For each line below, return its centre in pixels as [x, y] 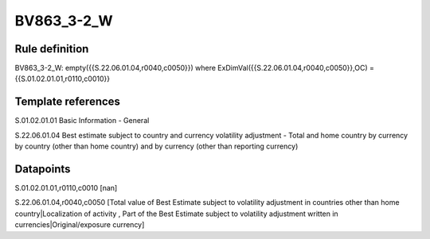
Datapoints [43, 169]
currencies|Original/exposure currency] [80, 225]
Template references [68, 102]
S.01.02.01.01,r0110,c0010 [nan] [66, 188]
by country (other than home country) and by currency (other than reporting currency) [156, 146]
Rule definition [52, 49]
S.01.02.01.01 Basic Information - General [82, 121]
